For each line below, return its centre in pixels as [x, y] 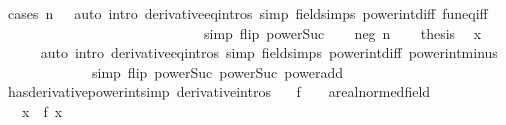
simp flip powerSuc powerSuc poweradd [217, 71]
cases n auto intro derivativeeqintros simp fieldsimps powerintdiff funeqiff [247, 13]
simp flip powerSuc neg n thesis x [342, 32]
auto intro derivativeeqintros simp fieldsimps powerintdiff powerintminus [269, 52]
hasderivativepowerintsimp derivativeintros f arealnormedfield [219, 91]
